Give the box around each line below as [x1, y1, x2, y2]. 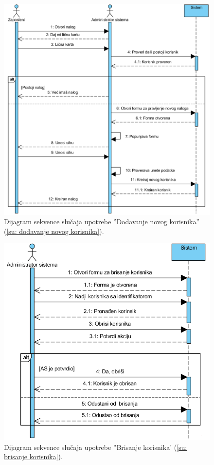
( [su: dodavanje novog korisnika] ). [4, 226, 104, 236]
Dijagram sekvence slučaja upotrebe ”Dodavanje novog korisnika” [4, 216, 200, 227]
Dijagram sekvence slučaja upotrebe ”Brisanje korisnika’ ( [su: [4, 442, 187, 452]
